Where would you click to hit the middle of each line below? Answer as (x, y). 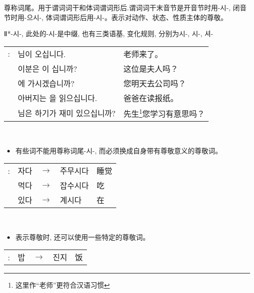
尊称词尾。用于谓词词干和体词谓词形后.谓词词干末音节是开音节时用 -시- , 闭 (122, 7)
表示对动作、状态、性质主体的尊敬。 (169, 17)
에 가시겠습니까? (46, 83)
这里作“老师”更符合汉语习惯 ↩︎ (63, 285)
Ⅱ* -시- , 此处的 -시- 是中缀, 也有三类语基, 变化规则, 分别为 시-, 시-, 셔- (109, 33)
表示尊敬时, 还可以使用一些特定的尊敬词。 (83, 237)
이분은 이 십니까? (47, 68)
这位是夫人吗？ (151, 68)
